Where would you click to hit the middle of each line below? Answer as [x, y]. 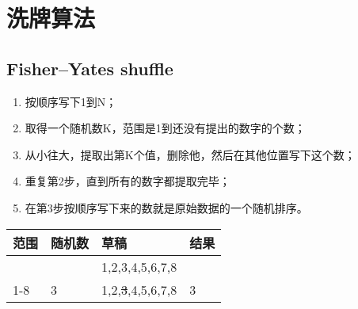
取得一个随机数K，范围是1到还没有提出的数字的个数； [165, 128]
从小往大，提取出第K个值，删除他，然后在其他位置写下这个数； [190, 154]
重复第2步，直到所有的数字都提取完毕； [128, 181]
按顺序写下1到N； [71, 101]
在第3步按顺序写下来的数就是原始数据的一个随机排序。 [166, 207]
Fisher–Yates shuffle [90, 68]
